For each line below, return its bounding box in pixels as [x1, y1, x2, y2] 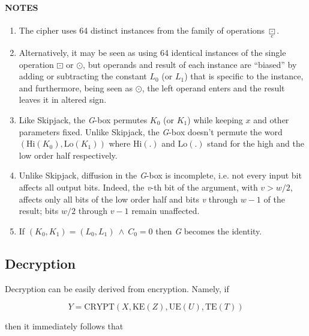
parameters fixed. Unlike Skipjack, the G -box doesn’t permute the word [19, 125, 283, 138]
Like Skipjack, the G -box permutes [19, 113, 148, 126]
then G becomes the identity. [155, 224, 262, 237]
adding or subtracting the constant [19, 70, 147, 82]
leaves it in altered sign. [19, 93, 107, 106]
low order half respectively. [19, 148, 118, 161]
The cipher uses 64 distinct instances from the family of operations [19, 23, 265, 36]
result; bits [19, 204, 59, 217]
